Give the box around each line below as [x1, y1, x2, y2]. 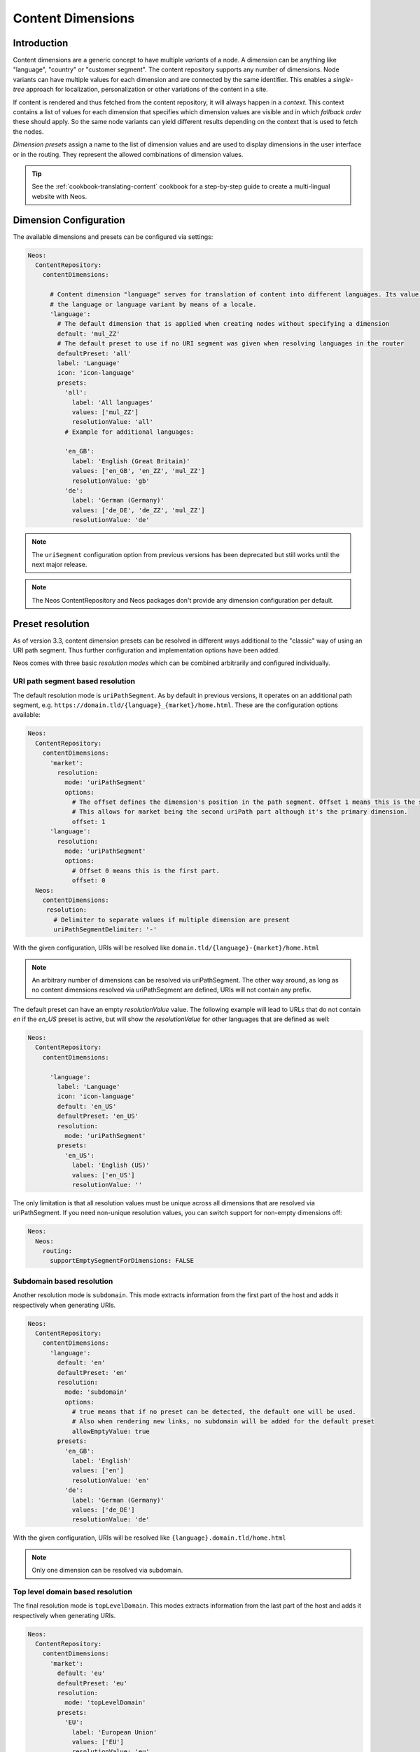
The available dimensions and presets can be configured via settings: [13, 232, 213, 241]
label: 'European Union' [71, 1728, 157, 1736]
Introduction [13, 37, 69, 49]
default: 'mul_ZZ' [57, 329, 120, 338]
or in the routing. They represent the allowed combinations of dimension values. [13, 150, 244, 158]
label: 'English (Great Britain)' [71, 457, 190, 465]
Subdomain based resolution [13, 1276, 113, 1286]
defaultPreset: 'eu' [57, 1679, 128, 1687]
